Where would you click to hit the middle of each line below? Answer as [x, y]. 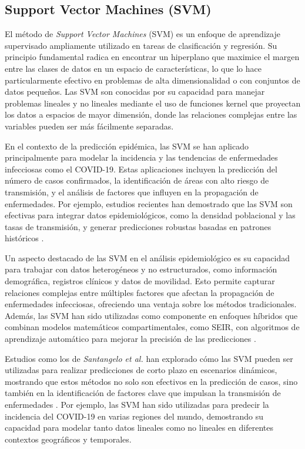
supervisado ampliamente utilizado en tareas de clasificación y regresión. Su [141, 45]
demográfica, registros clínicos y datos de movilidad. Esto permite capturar [140, 281]
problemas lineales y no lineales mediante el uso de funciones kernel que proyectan [153, 103]
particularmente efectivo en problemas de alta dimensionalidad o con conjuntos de [152, 80]
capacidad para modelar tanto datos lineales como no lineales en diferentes [139, 428]
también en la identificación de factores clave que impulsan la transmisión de [143, 393]
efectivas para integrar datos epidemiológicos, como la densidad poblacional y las [150, 215]
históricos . [24, 238]
